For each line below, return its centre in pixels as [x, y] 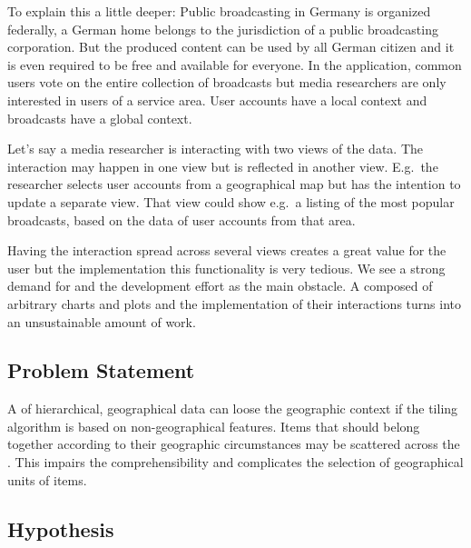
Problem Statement [101, 370]
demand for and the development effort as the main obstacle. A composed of [220, 286]
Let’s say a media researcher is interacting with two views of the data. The [215, 149]
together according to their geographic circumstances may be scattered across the [234, 444]
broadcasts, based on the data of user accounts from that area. [182, 219]
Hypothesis [61, 528]
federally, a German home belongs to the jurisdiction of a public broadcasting [223, 29]
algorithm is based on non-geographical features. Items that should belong [214, 426]
